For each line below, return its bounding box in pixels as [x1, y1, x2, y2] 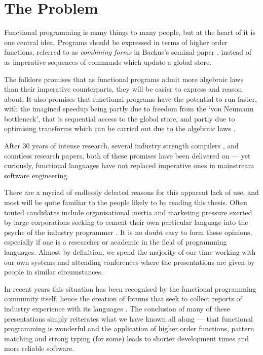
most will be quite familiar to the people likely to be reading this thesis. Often [4, 197, 247, 208]
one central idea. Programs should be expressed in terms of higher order [4, 36, 228, 47]
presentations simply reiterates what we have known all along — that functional [4, 313, 253, 324]
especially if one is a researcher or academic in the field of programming [4, 236, 227, 247]
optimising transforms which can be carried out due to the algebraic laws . [4, 123, 236, 134]
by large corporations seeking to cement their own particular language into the [4, 217, 248, 227]
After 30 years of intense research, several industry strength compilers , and [4, 140, 239, 151]
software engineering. [4, 170, 69, 180]
